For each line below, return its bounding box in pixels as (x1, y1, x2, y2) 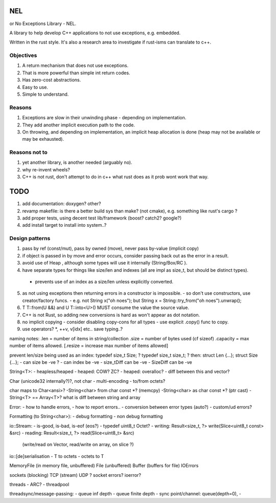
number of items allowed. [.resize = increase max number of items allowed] (9, 343, 169, 349)
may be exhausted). (22, 136, 64, 142)
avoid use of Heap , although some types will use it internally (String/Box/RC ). (22, 260, 188, 266)
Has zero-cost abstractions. (22, 77, 81, 83)
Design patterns (9, 235, 51, 242)
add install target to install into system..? (22, 222, 107, 228)
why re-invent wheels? (22, 166, 70, 172)
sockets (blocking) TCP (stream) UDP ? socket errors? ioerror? (9, 472, 142, 478)
